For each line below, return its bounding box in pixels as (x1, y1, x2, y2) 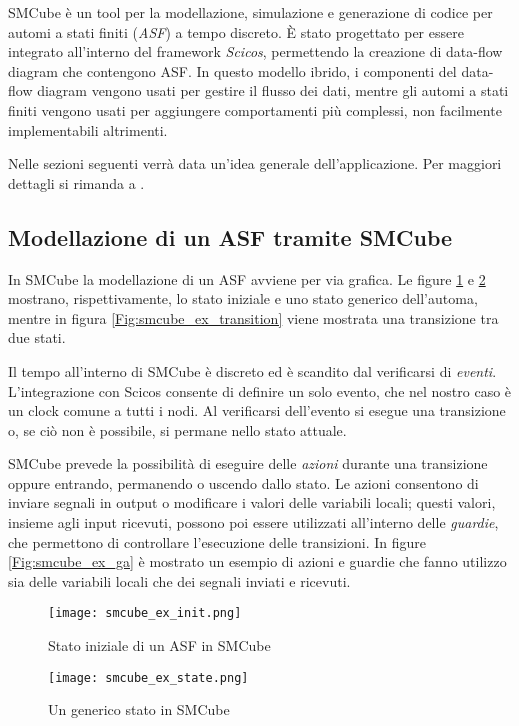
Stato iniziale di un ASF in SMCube (48, 635, 271, 656)
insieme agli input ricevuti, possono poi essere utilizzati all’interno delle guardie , (8, 512, 499, 533)
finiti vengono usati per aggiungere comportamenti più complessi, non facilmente (8, 99, 502, 120)
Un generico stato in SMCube (48, 699, 230, 720)
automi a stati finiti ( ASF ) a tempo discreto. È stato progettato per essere (8, 21, 464, 42)
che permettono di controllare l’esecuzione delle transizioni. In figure (8, 531, 427, 552)
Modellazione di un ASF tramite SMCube (8, 221, 453, 252)
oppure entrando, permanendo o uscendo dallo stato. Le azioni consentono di (8, 472, 479, 493)
